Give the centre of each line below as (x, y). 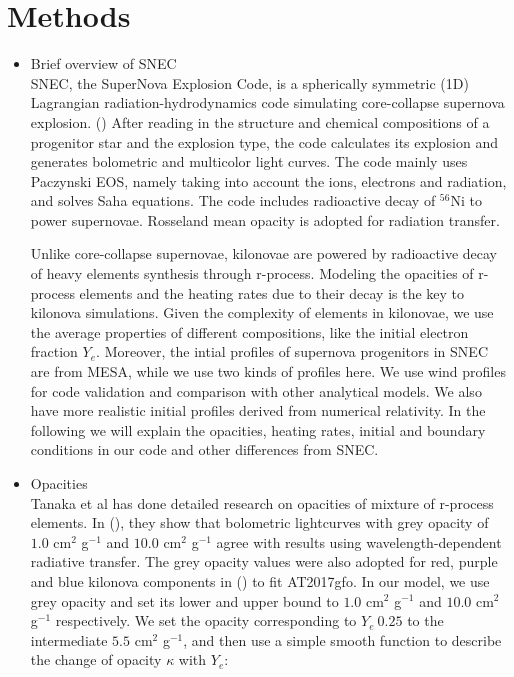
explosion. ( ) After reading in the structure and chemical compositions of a (260, 121)
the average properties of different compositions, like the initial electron (249, 331)
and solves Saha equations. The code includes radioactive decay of (233, 200)
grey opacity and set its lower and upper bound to (184, 600)
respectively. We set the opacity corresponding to (206, 620)
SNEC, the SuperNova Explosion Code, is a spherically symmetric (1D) (249, 82)
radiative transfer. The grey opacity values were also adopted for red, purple (264, 561)
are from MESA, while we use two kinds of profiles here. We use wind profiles (268, 371)
